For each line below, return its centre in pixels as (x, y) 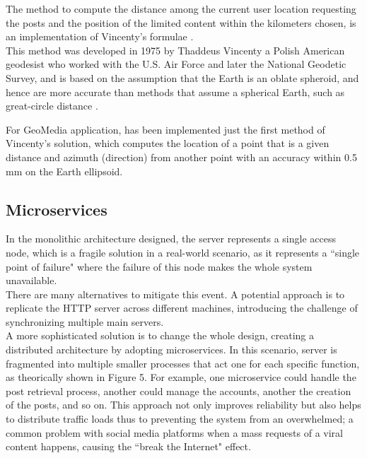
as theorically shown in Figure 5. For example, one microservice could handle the (181, 377)
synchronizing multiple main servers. (85, 321)
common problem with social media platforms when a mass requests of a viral (174, 432)
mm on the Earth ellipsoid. (64, 171)
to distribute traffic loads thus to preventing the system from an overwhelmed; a (180, 419)
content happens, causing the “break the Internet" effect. (128, 446)
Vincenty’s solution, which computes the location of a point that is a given (168, 143)
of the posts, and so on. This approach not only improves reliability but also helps (183, 405)
